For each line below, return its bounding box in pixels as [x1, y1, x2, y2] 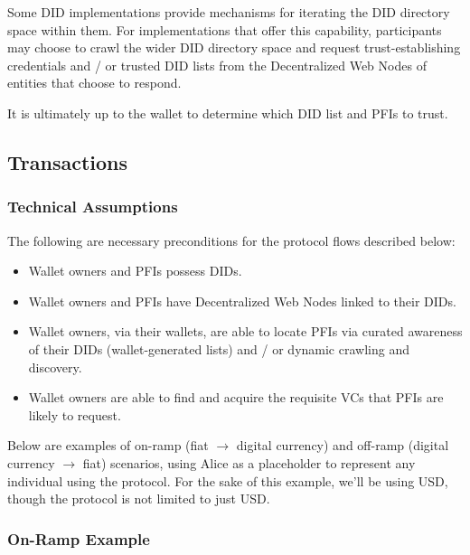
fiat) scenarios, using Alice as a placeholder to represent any [82, 453, 416, 472]
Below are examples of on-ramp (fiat [7, 436, 209, 455]
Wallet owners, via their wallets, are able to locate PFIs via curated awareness [28, 322, 463, 341]
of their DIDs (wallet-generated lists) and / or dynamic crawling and [28, 339, 409, 358]
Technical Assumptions [7, 195, 178, 218]
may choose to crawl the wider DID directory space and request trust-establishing [7, 38, 461, 57]
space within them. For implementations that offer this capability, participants [7, 20, 442, 39]
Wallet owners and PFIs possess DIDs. [28, 261, 242, 280]
